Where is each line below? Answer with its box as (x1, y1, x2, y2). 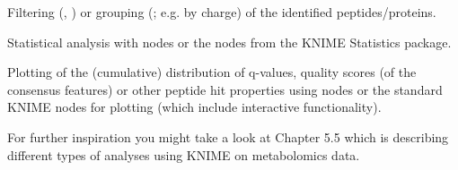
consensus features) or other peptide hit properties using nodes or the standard (7, 80, 443, 98)
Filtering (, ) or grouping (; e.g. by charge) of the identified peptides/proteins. (7, 3, 436, 21)
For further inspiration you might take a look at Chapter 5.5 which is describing (7, 127, 449, 146)
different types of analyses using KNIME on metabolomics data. (7, 145, 360, 164)
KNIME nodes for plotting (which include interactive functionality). (7, 98, 382, 116)
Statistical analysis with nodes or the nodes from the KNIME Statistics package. (7, 32, 452, 51)
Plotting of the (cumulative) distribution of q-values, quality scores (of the (7, 63, 417, 81)
